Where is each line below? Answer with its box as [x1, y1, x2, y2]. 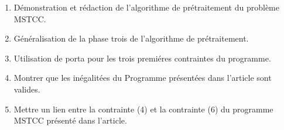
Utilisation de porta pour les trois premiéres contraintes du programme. [13, 52, 271, 64]
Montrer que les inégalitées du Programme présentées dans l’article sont [13, 71, 272, 84]
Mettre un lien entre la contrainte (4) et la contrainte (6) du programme [13, 102, 273, 115]
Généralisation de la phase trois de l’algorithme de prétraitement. [13, 32, 249, 45]
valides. [13, 83, 40, 95]
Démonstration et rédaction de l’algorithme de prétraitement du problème [13, 1, 279, 13]
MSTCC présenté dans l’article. [13, 114, 127, 126]
